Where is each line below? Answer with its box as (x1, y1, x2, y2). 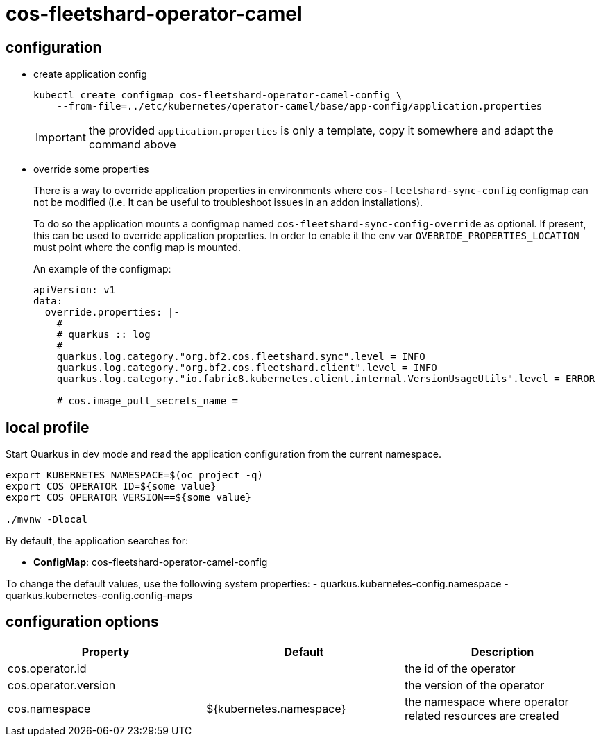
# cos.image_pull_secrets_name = (56, 395, 239, 407)
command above (88, 137, 176, 152)
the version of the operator (404, 678, 545, 692)
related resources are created (404, 708, 559, 723)
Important (35, 130, 86, 145)
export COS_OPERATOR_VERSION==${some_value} (6, 492, 252, 503)
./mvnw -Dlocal (6, 514, 88, 526)
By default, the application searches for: (6, 535, 189, 547)
